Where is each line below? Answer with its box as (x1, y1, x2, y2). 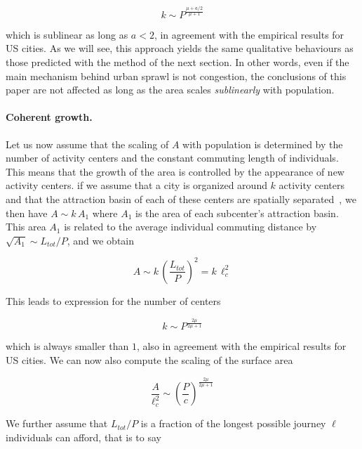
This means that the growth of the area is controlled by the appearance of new (6, 164, 344, 178)
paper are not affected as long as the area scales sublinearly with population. (6, 82, 335, 97)
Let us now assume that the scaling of (6, 136, 169, 151)
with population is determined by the (182, 136, 343, 151)
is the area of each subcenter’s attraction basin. (135, 205, 339, 220)
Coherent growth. (6, 110, 93, 124)
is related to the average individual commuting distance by (64, 219, 317, 234)
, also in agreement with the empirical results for (136, 339, 347, 353)
